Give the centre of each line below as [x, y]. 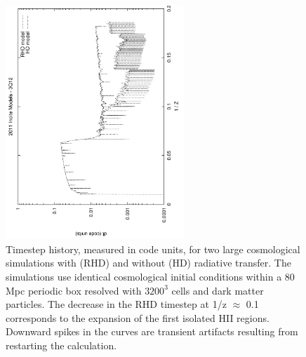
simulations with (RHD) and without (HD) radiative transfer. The [148, 263]
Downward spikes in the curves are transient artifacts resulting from [152, 331]
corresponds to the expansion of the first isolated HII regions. [138, 317]
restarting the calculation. [61, 345]
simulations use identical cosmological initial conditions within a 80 [150, 276]
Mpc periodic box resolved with [74, 290]
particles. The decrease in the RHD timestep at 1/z [116, 304]
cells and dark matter [218, 290]
